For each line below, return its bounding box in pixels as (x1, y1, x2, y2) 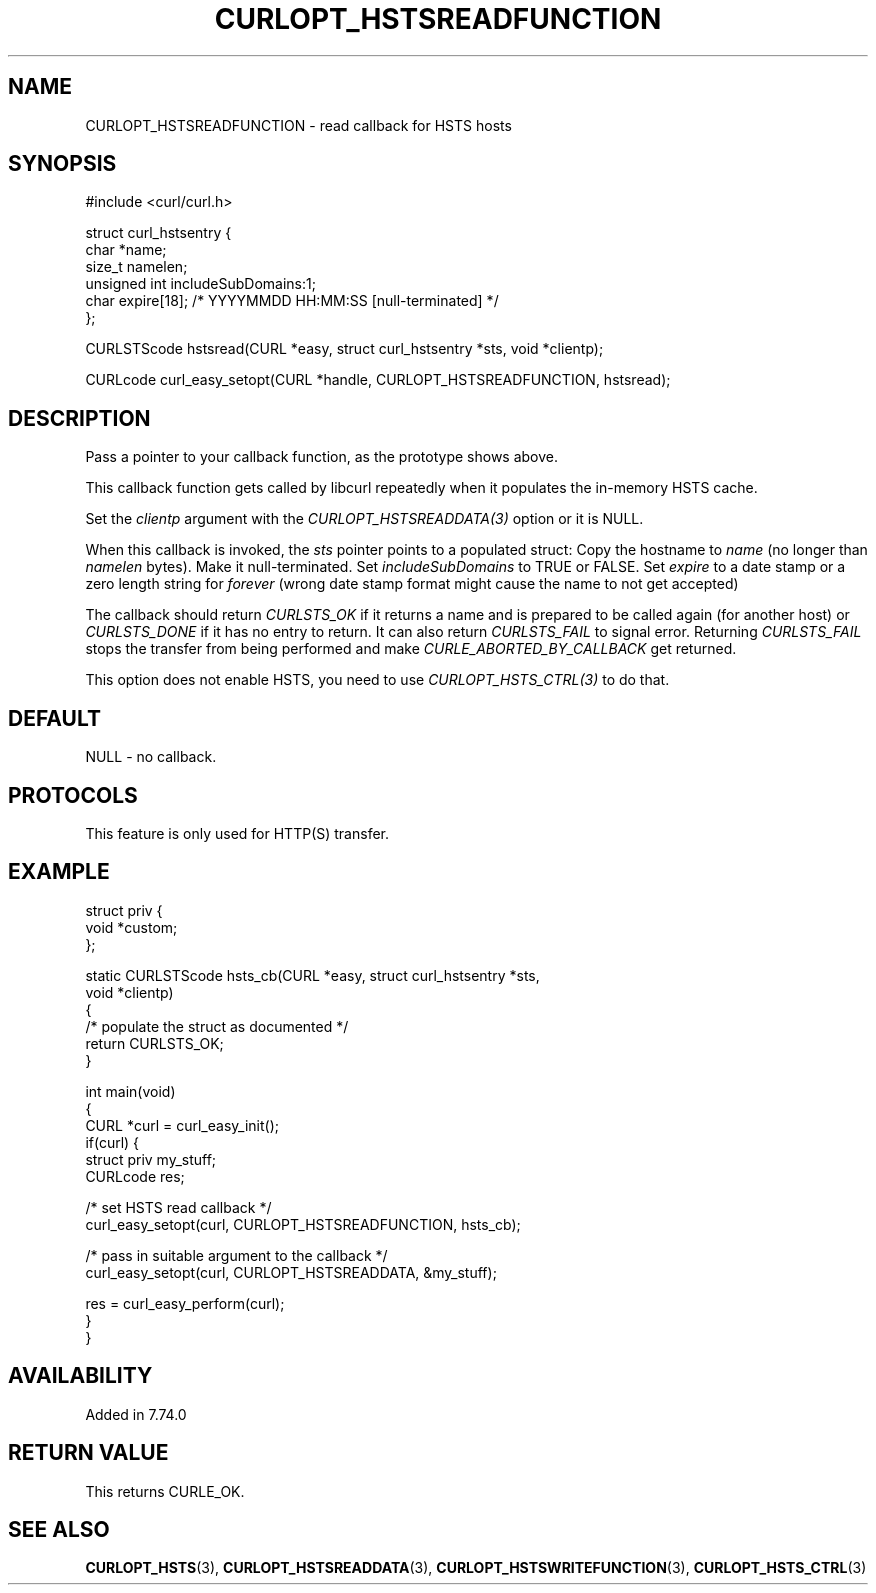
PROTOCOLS (8, 782, 138, 808)
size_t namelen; (85, 258, 188, 276)
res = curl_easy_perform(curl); (85, 1294, 285, 1312)
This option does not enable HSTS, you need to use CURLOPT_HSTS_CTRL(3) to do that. (85, 671, 670, 689)
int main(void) (85, 1082, 176, 1100)
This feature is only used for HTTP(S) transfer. (85, 824, 390, 842)
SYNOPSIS (8, 151, 117, 177)
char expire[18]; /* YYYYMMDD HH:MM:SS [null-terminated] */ (85, 292, 499, 310)
